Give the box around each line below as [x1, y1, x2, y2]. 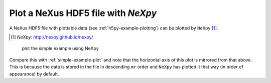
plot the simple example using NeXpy [22, 45, 99, 51]
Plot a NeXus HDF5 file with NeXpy [9, 7, 157, 18]
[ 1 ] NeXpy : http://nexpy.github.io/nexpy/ [11, 34, 93, 40]
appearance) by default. [9, 70, 59, 77]
